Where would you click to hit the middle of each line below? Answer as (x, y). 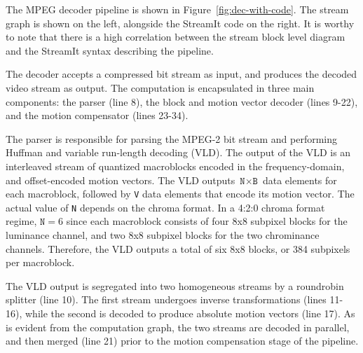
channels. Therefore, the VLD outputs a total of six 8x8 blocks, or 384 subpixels (178, 248)
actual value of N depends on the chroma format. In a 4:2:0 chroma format (165, 207)
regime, (21, 221)
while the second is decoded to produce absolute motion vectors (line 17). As (190, 313)
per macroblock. (40, 262)
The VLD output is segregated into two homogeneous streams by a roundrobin (175, 285)
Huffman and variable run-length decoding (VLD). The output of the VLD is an (178, 152)
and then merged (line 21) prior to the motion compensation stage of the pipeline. (182, 341)
